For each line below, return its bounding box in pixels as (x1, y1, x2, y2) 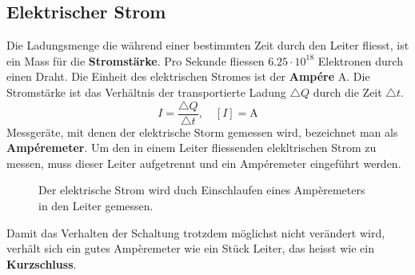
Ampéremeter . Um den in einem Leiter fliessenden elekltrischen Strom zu (6, 139, 377, 156)
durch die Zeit (313, 83, 382, 100)
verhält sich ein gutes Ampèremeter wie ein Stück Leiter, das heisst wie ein (6, 240, 374, 257)
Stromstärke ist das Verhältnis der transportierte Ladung (6, 83, 286, 100)
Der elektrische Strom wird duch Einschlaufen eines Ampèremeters (38, 181, 365, 198)
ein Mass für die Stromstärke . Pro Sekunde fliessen (6, 52, 265, 69)
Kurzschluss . (6, 255, 77, 272)
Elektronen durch (317, 52, 403, 69)
